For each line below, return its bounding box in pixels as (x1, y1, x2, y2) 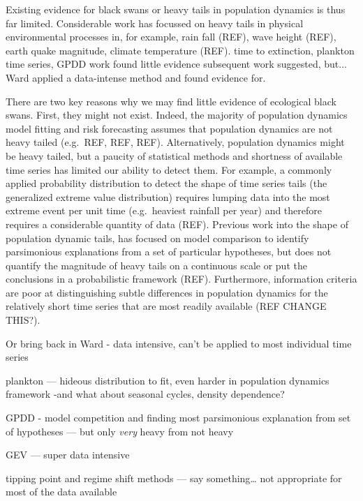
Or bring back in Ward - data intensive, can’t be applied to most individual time (6, 336, 352, 350)
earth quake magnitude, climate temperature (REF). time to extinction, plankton (6, 43, 355, 57)
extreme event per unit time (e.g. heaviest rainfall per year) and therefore (6, 203, 323, 218)
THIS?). (6, 313, 40, 327)
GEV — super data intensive (6, 447, 130, 462)
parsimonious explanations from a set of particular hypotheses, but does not (6, 244, 332, 259)
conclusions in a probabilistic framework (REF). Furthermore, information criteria (6, 271, 357, 286)
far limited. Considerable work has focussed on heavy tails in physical (6, 15, 304, 30)
